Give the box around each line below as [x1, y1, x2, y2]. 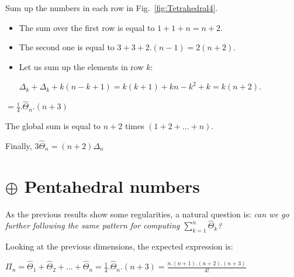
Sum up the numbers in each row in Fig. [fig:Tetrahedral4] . [5, 2, 218, 13]
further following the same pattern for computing [5, 219, 180, 231]
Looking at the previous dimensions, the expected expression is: [5, 240, 233, 252]
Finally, [5, 139, 32, 151]
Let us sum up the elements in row [19, 60, 144, 72]
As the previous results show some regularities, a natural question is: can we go [5, 207, 289, 220]
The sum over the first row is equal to [19, 21, 155, 33]
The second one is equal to [19, 41, 115, 53]
